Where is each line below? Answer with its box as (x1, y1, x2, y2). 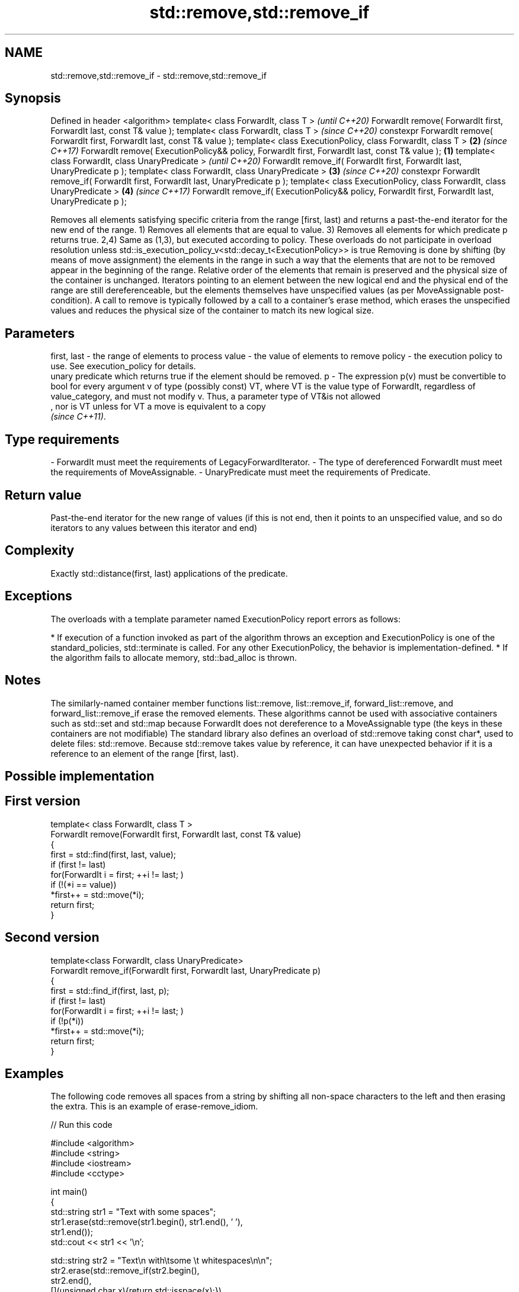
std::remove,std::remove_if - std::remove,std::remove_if (50, 70, 267, 81)
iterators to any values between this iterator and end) (50, 522, 258, 533)
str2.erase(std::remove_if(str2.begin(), (50, 1265, 200, 1276)
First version (5, 794, 81, 809)
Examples (5, 1066, 64, 1082)
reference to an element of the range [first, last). (50, 748, 239, 759)
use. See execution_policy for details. (50, 361, 196, 372)
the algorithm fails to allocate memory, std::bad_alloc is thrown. (50, 652, 297, 663)
